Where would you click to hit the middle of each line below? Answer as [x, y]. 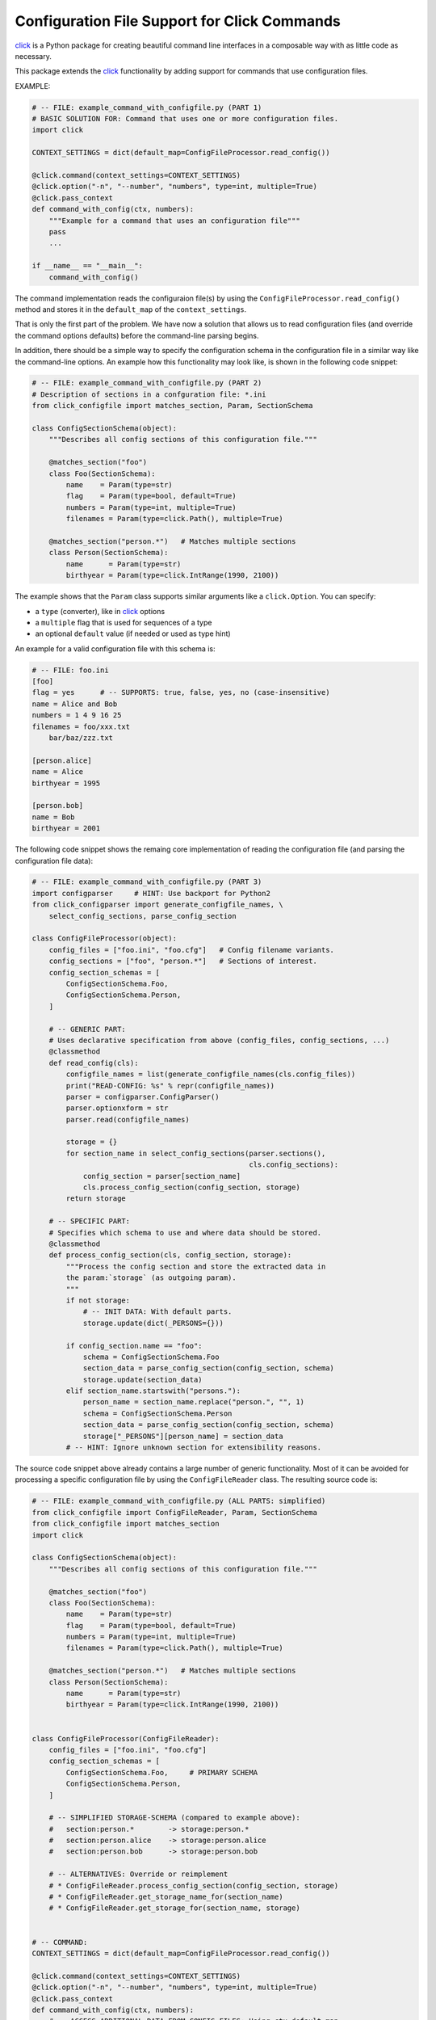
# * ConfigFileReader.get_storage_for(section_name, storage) [174, 1908]
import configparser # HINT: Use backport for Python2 [151, 893]
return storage [96, 1199]
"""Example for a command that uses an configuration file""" [174, 221]
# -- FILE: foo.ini [70, 670]
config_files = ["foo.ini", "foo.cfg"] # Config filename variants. [192, 950]
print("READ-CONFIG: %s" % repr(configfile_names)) [170, 1086]
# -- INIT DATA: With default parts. [157, 1312]
